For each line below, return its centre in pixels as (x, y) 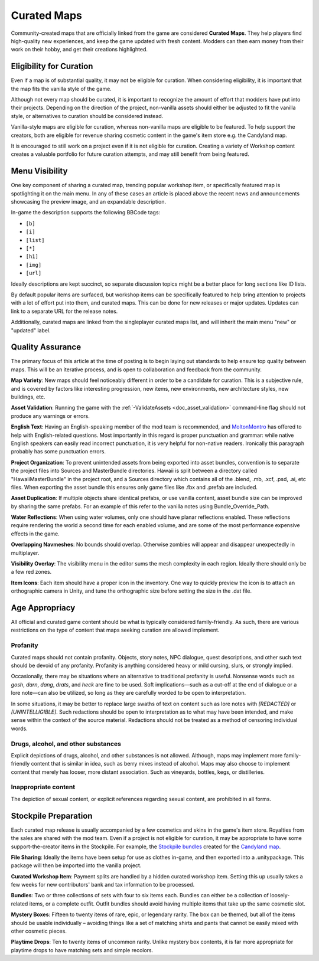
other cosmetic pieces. (39, 931)
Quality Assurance (46, 347)
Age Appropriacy (43, 608)
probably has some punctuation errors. (58, 452)
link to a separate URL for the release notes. (64, 311)
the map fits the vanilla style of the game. (61, 89)
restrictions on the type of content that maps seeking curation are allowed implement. (115, 630)
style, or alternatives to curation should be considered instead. (87, 116)
